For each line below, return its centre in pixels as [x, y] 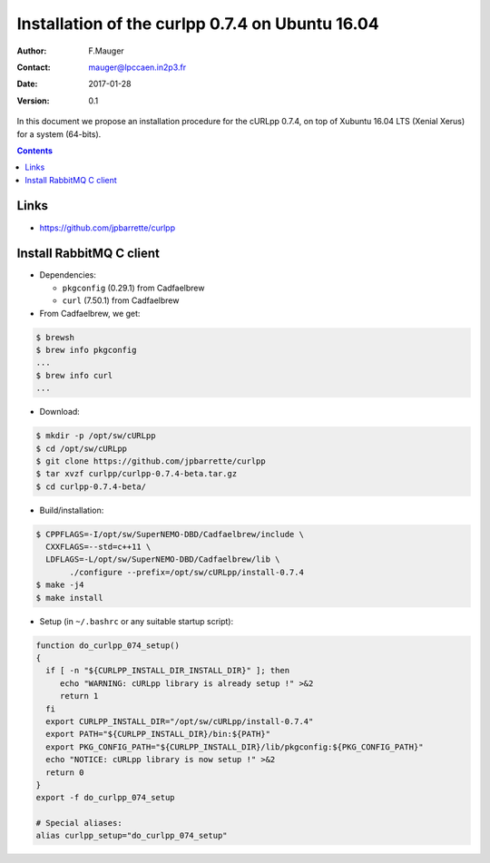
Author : [32, 51]
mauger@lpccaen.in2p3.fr [137, 67]
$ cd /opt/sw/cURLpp [81, 448]
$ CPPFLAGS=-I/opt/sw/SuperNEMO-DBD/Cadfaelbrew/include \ [170, 534]
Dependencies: [68, 275]
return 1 [79, 696]
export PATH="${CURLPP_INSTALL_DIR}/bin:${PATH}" [158, 734]
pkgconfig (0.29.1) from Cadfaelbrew [133, 288]
